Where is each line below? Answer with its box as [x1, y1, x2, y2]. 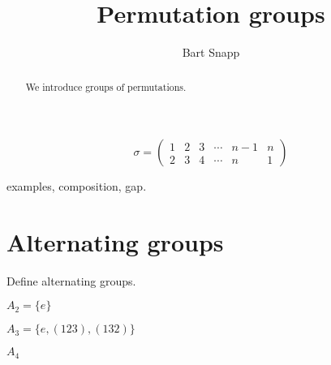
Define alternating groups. [6, 272, 136, 289]
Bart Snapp [182, 44, 240, 61]
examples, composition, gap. [6, 178, 147, 195]
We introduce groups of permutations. [25, 79, 187, 93]
